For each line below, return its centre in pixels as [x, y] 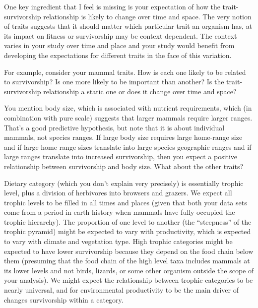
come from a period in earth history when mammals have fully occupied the [120, 212]
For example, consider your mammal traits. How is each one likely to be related [125, 72]
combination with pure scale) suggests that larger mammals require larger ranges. [128, 117]
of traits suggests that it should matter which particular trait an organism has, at [128, 26]
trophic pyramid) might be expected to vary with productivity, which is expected [128, 231]
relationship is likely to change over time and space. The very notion [147, 16]
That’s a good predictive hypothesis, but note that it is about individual [114, 127]
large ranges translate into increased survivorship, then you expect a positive [121, 156]
